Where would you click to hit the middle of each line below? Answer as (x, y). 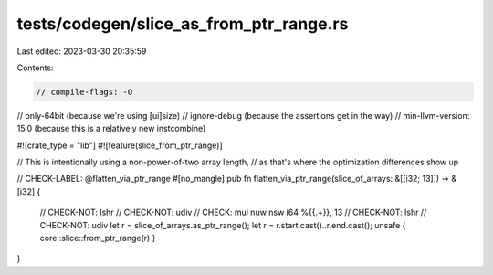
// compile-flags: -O (84, 92)
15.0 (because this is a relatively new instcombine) (111, 129)
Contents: (35, 68)
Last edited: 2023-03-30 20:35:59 (82, 51)
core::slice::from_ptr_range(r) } (98, 238)
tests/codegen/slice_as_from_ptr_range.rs (183, 24)
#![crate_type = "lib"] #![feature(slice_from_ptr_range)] (120, 145)
